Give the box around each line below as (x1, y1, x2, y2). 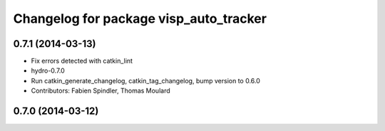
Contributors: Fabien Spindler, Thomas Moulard (31, 86, 170, 95)
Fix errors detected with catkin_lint (31, 57, 133, 65)
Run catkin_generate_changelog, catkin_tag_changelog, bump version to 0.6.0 (31, 76, 260, 85)
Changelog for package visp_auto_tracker (13, 11, 267, 26)
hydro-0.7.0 (31, 66, 66, 75)
